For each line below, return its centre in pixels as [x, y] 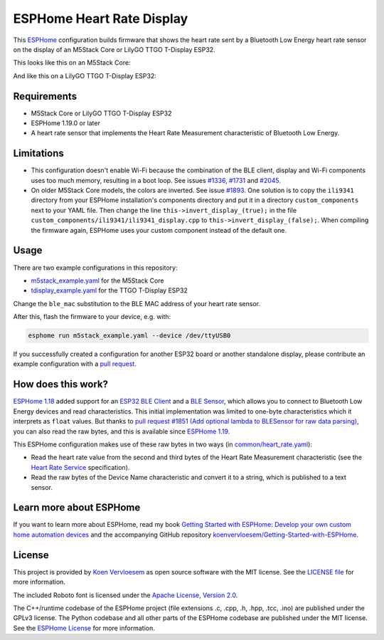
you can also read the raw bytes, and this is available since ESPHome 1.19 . [122, 431]
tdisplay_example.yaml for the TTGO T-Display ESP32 [109, 290]
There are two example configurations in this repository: [95, 268]
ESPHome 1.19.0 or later [66, 123]
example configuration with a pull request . [75, 364]
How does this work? [60, 384]
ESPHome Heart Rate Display [101, 19]
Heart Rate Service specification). [80, 467]
